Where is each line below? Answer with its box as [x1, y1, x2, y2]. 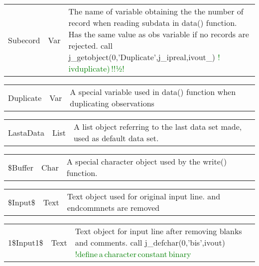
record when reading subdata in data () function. [68, 17, 237, 28]
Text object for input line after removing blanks [75, 225, 242, 237]
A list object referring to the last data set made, [73, 121, 242, 132]
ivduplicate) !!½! [68, 63, 125, 74]
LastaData [8, 126, 44, 138]
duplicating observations [70, 97, 154, 109]
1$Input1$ [8, 237, 43, 248]
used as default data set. [73, 132, 159, 144]
